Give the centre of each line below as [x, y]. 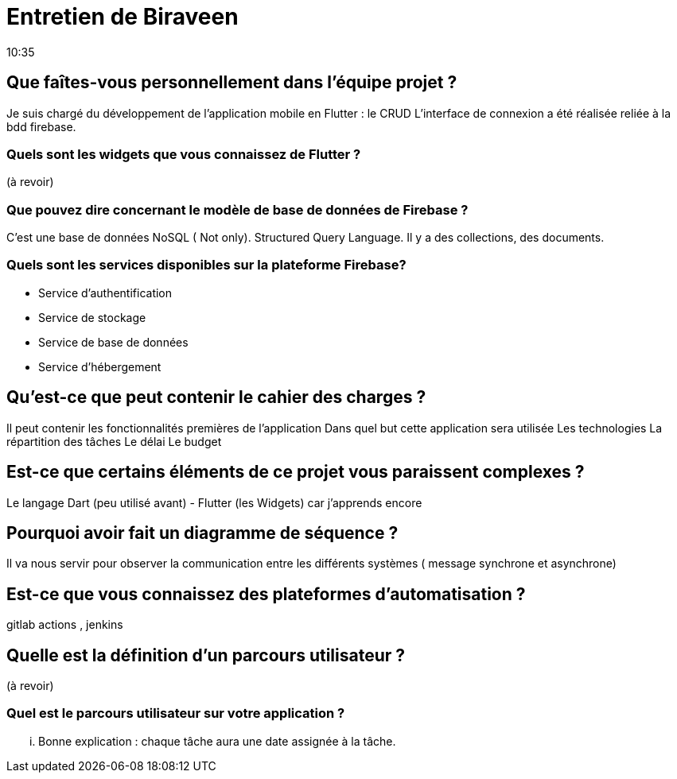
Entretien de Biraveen [123, 17]
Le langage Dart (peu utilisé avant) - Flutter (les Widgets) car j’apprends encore [214, 502]
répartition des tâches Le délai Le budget [114, 441]
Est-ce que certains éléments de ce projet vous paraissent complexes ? [296, 472]
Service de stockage [92, 317]
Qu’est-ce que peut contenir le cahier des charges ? [216, 397]
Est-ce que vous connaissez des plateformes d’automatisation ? [266, 594]
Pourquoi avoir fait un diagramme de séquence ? [202, 533]
